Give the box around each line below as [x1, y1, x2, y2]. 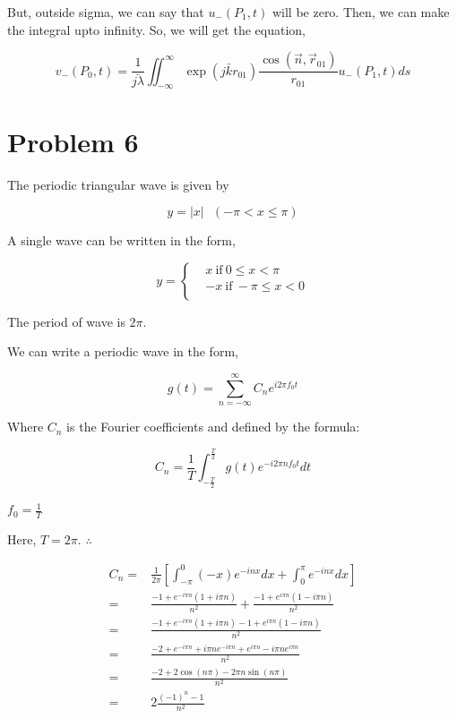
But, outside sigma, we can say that [7, 3, 204, 21]
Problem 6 [7, 123, 139, 159]
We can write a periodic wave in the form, [7, 342, 238, 361]
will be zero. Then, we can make [272, 3, 450, 21]
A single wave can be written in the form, [7, 231, 236, 250]
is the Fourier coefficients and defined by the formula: [66, 417, 360, 436]
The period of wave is [7, 312, 125, 330]
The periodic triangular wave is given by [7, 175, 229, 193]
